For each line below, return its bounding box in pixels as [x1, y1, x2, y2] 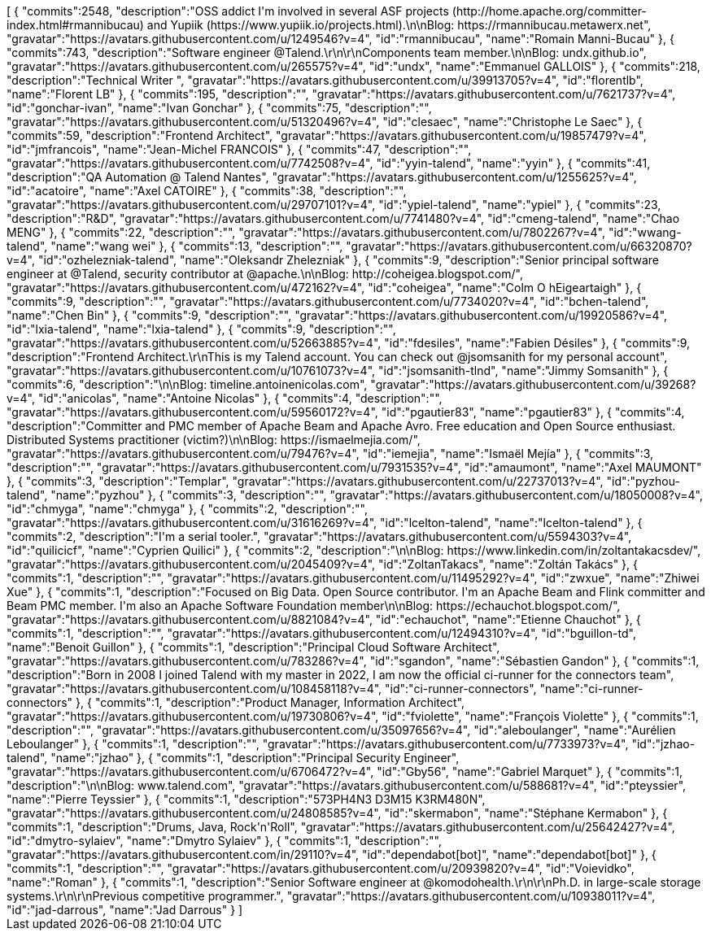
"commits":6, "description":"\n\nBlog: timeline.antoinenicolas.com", [7, 377, 368, 391]
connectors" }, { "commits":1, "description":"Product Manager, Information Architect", [7, 695, 465, 709]
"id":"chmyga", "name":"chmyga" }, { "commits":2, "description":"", [7, 502, 368, 516]
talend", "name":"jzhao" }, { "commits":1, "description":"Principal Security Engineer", [7, 751, 460, 765]
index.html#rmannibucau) [7, 18, 144, 32]
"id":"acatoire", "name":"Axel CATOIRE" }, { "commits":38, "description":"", [7, 184, 407, 198]
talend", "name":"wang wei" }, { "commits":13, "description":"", [7, 239, 343, 253]
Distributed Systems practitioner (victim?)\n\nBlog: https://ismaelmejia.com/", [7, 433, 421, 447]
